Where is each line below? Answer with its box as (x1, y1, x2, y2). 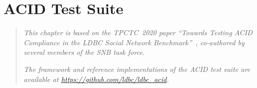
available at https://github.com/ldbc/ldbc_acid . (23, 73, 169, 84)
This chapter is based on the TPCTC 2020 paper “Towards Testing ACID (23, 27, 253, 38)
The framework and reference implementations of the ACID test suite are (23, 63, 250, 74)
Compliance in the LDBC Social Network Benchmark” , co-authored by (23, 37, 245, 47)
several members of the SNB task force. (23, 47, 145, 57)
